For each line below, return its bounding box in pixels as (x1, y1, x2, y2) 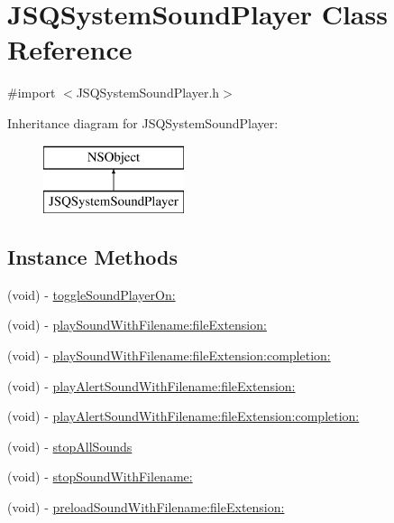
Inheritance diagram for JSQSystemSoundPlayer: (7, 113, 279, 132)
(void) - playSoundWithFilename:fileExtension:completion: (7, 346, 331, 365)
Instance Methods (7, 243, 178, 271)
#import (7, 83, 56, 102)
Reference (7, 31, 133, 68)
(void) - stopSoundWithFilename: (7, 467, 193, 486)
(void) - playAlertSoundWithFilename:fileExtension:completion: (7, 406, 360, 425)
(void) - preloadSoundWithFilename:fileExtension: (7, 498, 285, 517)
